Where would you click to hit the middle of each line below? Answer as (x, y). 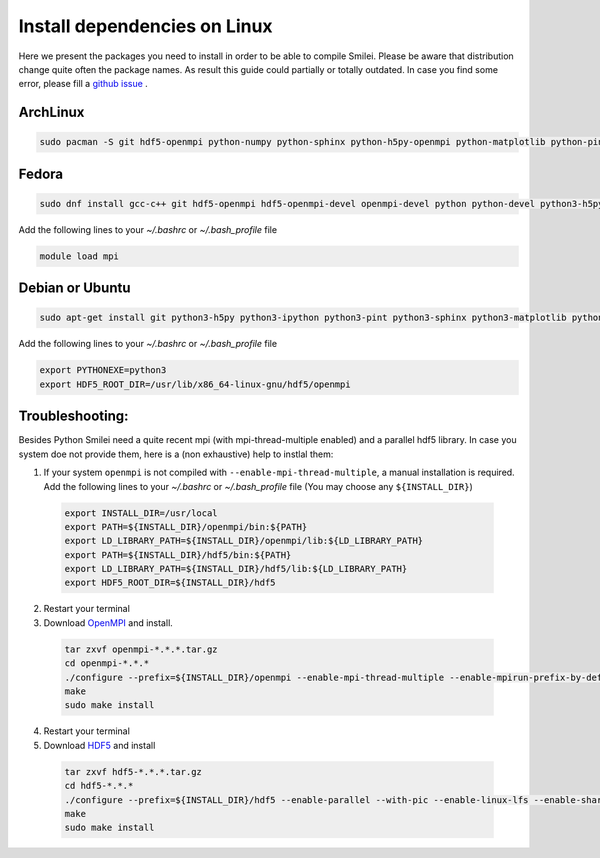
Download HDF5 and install (99, 745)
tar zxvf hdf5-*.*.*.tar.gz (133, 771)
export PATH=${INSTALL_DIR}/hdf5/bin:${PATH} (178, 554)
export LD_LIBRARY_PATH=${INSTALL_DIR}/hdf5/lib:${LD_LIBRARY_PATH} (236, 569)
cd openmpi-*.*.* (107, 663)
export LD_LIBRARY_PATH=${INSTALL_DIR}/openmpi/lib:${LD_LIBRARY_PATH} (244, 541)
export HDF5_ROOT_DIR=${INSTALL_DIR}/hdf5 (170, 583)
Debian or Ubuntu (74, 288)
